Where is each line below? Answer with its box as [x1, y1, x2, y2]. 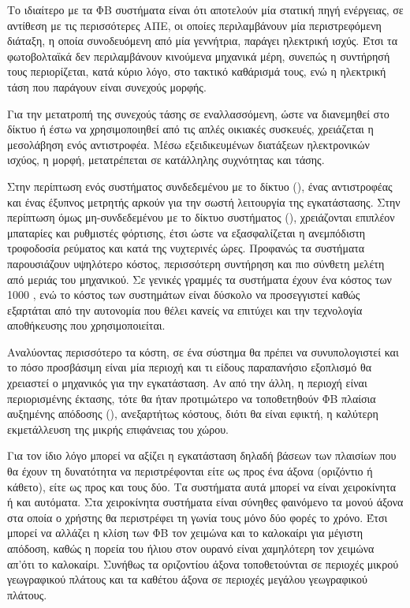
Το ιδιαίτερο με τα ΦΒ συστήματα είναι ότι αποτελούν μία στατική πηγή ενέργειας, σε [7, 2, 404, 17]
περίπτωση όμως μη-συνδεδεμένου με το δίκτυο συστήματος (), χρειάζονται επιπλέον [7, 209, 395, 226]
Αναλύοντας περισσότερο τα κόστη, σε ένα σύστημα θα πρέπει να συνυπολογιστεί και [7, 343, 399, 360]
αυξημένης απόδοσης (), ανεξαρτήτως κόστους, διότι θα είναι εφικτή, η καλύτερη [7, 405, 378, 422]
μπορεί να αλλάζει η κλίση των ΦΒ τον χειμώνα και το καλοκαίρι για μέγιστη [7, 524, 363, 541]
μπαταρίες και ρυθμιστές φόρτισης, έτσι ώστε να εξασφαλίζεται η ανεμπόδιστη [7, 224, 366, 241]
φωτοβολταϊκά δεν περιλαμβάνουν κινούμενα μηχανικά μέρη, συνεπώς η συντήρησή [7, 47, 390, 64]
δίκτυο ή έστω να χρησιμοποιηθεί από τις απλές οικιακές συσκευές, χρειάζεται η [7, 121, 374, 137]
